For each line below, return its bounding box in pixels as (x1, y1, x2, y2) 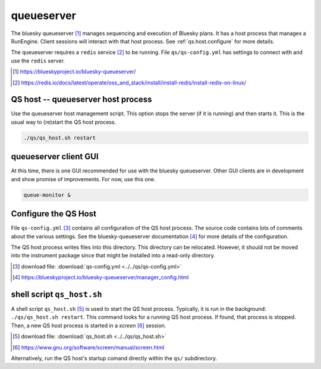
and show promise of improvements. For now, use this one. (11, 175, 156, 182)
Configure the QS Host (11, 209, 96, 219)
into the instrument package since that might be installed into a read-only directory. (11, 252, 215, 259)
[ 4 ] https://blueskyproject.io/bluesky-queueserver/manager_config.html (12, 274, 189, 281)
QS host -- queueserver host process (11, 94, 152, 105)
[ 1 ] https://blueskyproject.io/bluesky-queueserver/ (12, 68, 136, 75)
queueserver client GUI (11, 152, 99, 162)
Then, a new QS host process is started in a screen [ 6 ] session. (11, 321, 166, 329)
